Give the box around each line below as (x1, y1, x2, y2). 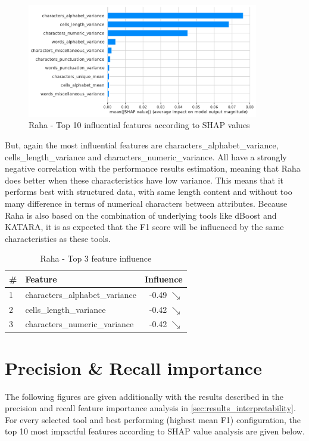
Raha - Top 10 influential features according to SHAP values (29, 119, 250, 131)
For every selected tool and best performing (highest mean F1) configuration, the (5, 413, 301, 426)
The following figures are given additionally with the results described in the (5, 390, 283, 402)
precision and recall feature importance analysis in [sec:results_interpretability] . (5, 402, 296, 414)
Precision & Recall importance (5, 355, 262, 380)
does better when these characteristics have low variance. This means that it (5, 173, 283, 186)
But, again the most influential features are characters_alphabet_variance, (5, 139, 279, 151)
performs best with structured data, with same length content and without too (5, 185, 292, 198)
